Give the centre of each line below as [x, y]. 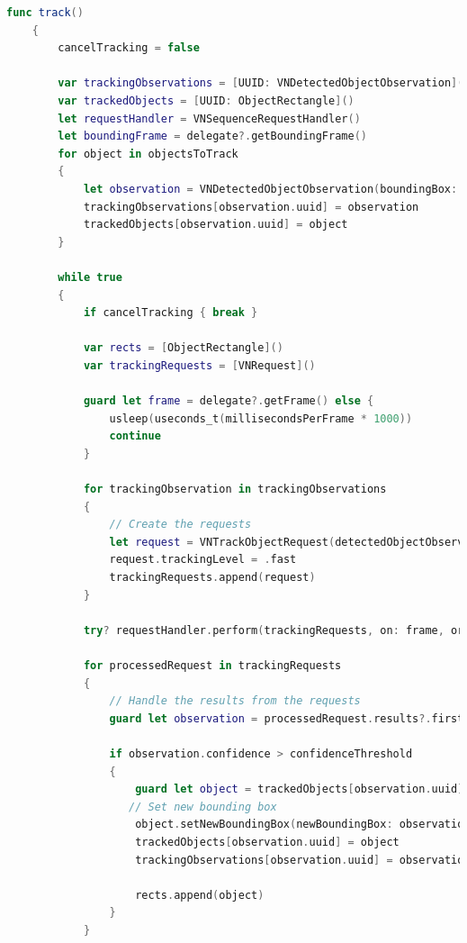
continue [135, 436]
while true [90, 277]
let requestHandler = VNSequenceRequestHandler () [209, 118]
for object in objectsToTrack [148, 154]
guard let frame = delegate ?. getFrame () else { [229, 401]
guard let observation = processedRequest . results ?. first [287, 718]
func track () [45, 13]
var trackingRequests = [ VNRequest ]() [199, 365]
